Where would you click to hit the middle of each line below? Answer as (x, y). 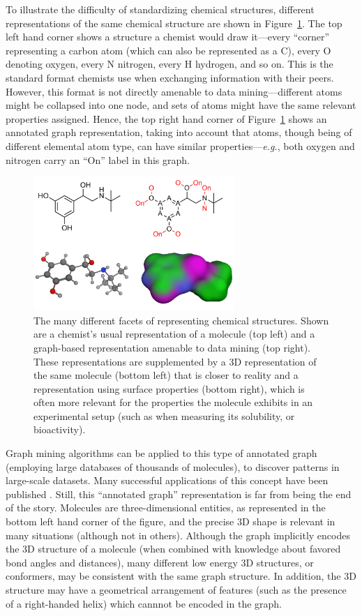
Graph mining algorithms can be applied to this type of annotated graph (161, 453)
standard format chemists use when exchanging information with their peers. (170, 77)
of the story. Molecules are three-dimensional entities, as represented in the (166, 508)
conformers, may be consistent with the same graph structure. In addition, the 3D (181, 576)
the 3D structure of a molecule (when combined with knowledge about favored (173, 549)
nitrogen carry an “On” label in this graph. (98, 159)
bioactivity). (60, 429)
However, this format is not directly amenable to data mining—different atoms (174, 91)
